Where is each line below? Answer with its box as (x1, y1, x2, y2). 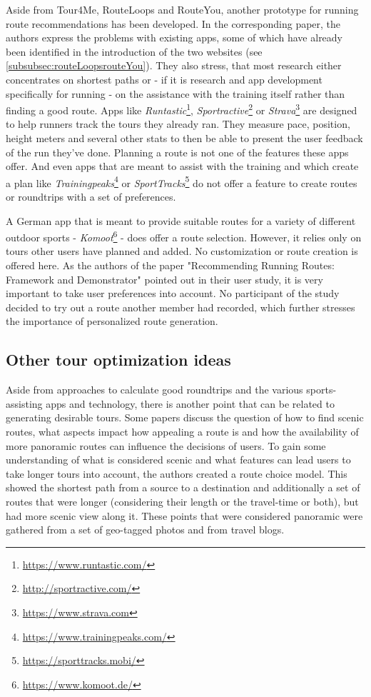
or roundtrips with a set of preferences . (6, 189, 176, 204)
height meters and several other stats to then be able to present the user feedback (6, 131, 363, 145)
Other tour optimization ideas (6, 348, 231, 371)
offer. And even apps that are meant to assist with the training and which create (6, 159, 359, 174)
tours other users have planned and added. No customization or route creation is (6, 244, 358, 259)
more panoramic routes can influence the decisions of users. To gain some (6, 438, 326, 453)
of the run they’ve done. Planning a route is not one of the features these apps (6, 144, 349, 159)
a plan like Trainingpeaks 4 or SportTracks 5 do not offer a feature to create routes (6, 173, 357, 190)
